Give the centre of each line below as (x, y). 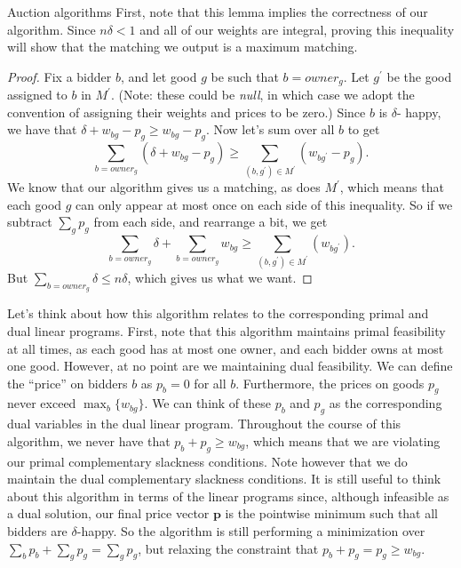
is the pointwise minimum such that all (332, 513)
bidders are (37, 531)
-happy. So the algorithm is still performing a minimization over (251, 531)
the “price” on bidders (68, 383)
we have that (42, 129)
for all (210, 383)
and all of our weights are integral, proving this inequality (297, 29)
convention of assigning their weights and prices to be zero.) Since (187, 112)
